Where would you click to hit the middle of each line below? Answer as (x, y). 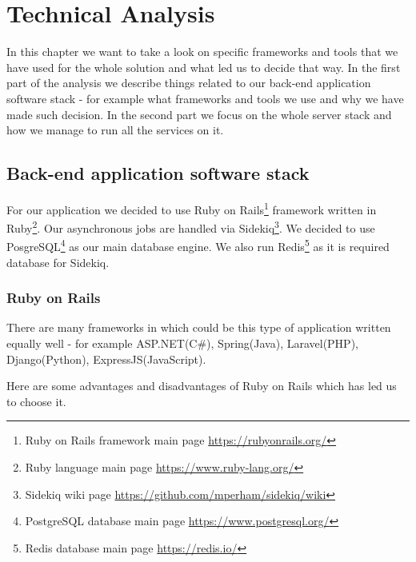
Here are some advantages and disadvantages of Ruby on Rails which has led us (202, 386)
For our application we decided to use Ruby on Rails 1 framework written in (192, 208)
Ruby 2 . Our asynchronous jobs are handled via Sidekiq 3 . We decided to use (191, 227)
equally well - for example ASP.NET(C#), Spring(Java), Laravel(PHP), (182, 343)
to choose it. (36, 401)
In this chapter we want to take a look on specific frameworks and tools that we (202, 52)
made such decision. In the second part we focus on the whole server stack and (199, 114)
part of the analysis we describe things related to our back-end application (189, 83)
